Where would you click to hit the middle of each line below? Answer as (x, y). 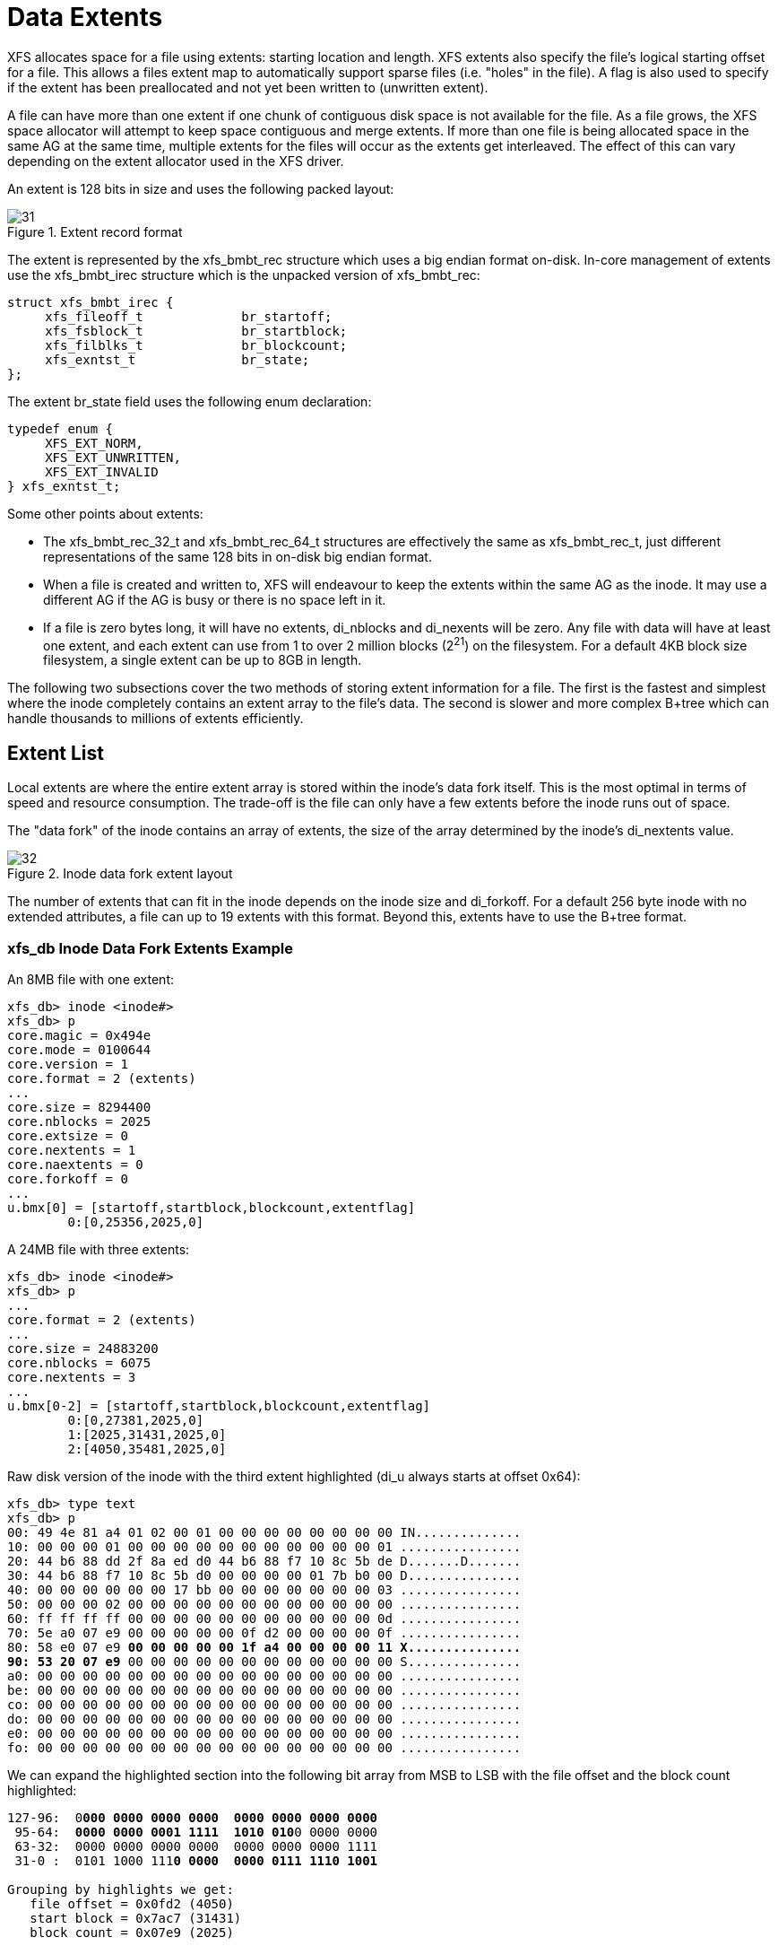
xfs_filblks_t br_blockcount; (196, 345)
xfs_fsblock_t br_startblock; (196, 331)
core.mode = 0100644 (79, 1050)
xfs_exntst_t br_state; (177, 359)
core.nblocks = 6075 (79, 1363)
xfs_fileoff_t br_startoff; (189, 316)
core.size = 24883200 (83, 1348)
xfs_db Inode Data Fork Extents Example (150, 948)
